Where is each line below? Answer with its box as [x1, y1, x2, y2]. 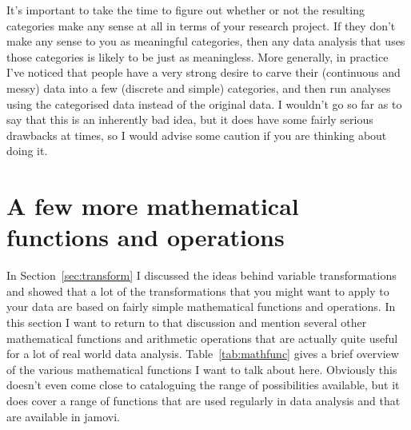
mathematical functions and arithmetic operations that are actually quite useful [6, 329, 398, 346]
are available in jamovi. [6, 408, 120, 424]
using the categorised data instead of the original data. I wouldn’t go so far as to [6, 95, 402, 112]
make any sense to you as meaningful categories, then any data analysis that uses [6, 33, 405, 50]
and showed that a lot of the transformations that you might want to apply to [6, 282, 389, 299]
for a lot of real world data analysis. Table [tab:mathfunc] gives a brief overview [6, 345, 399, 362]
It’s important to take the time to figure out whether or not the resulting [6, 2, 365, 18]
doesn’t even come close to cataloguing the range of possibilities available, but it [6, 376, 400, 393]
